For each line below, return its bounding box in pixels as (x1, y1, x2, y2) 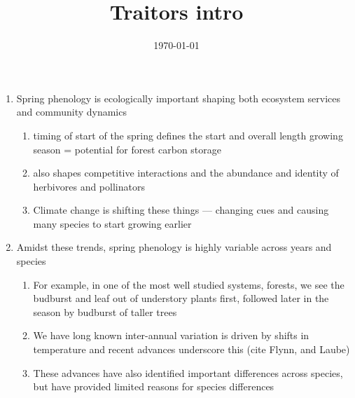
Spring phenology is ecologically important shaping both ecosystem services (16, 90, 340, 105)
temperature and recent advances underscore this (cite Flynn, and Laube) (33, 342, 350, 357)
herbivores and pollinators (33, 179, 145, 193)
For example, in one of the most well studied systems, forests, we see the (33, 277, 344, 291)
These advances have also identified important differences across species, (33, 365, 343, 380)
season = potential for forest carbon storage (33, 142, 222, 156)
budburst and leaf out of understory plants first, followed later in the (33, 291, 329, 306)
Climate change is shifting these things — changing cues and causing (33, 203, 329, 217)
